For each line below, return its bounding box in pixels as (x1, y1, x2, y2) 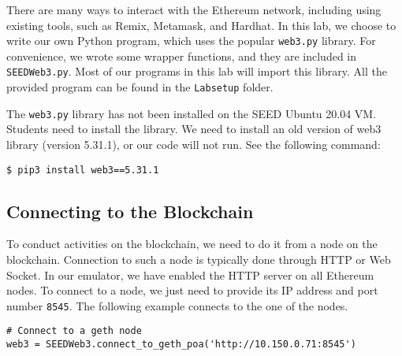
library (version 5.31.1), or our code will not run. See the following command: (6, 136, 381, 152)
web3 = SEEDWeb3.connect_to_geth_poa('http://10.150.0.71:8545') (6, 339, 356, 350)
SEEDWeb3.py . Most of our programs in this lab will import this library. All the (6, 63, 388, 80)
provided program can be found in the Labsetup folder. (6, 79, 274, 95)
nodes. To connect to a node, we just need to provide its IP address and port (6, 282, 378, 299)
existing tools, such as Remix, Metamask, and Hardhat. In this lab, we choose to (6, 17, 396, 33)
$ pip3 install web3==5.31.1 (6, 164, 159, 176)
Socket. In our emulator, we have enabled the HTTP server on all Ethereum (6, 266, 374, 283)
